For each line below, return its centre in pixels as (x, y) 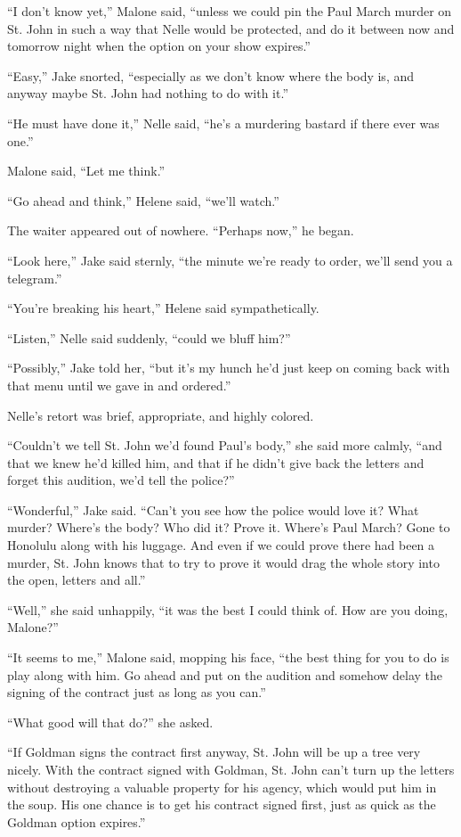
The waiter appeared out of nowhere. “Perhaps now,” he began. (181, 230)
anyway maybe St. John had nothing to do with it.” (148, 93)
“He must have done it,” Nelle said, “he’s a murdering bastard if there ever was (223, 123)
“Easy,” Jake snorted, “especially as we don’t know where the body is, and (211, 75)
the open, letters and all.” (77, 580)
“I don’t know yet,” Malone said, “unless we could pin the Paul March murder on (230, 11)
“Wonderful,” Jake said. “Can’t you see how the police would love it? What (213, 509)
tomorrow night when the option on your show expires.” (159, 46)
